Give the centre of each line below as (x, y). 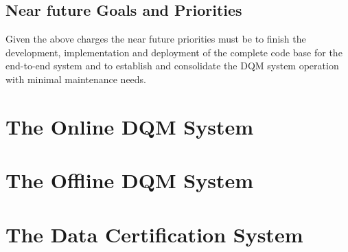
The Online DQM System (129, 126)
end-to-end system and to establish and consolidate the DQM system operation (172, 66)
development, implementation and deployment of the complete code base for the (174, 52)
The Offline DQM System (129, 180)
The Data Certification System (154, 234)
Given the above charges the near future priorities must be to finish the (156, 39)
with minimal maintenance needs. (76, 79)
